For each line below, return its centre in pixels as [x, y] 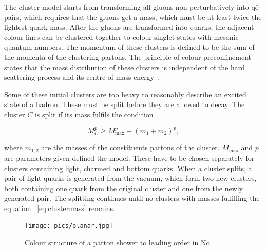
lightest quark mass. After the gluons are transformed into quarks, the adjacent [129, 27]
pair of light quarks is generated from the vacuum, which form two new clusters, [130, 178]
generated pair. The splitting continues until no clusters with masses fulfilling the [132, 198]
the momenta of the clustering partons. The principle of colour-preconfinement [128, 57]
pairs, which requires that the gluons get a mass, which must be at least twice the [133, 17]
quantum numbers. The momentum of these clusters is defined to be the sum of [129, 47]
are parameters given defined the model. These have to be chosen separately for [129, 158]
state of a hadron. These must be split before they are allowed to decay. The [125, 104]
